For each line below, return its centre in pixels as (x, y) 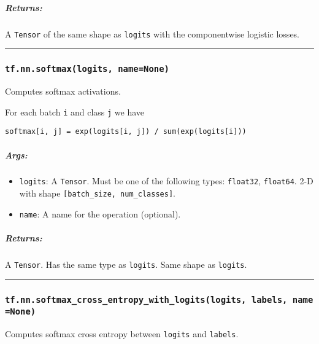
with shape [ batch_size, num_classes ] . (97, 193)
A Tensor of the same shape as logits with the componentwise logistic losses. (152, 33)
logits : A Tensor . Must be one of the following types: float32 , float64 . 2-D (166, 181)
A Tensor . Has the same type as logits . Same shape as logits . (126, 264)
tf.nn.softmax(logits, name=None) (87, 69)
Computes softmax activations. (63, 91)
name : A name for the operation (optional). (100, 213)
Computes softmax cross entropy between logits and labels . (122, 333)
